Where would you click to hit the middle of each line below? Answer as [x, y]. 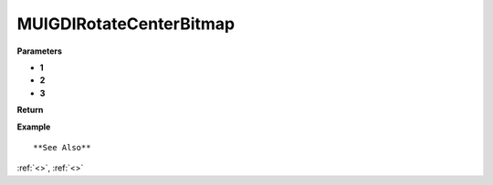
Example [34, 127]
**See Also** [62, 147]
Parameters [40, 51]
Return [30, 110]
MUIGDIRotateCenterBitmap [126, 24]
